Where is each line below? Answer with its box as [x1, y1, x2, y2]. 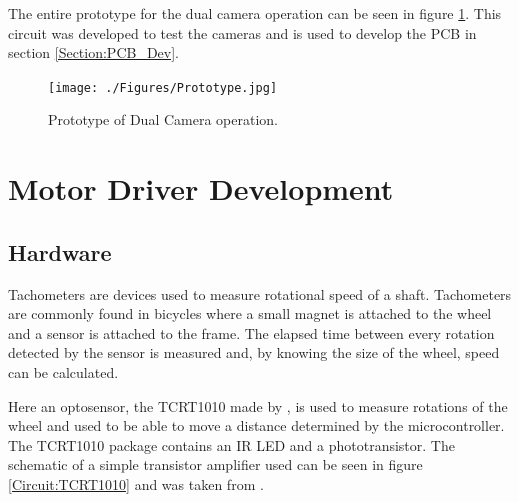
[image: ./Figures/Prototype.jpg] [48, 80, 278, 95]
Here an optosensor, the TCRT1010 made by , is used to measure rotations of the [8, 395, 508, 416]
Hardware [8, 236, 112, 267]
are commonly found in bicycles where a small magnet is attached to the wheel [8, 303, 492, 324]
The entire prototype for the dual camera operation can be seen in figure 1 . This [8, 3, 502, 23]
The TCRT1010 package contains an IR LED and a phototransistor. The [8, 434, 455, 455]
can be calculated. [8, 361, 119, 382]
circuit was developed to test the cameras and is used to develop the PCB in [8, 22, 477, 43]
